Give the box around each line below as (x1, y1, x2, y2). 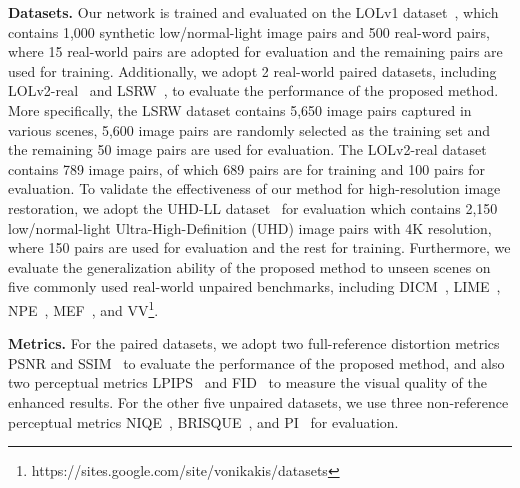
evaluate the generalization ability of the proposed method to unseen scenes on (8, 256, 491, 277)
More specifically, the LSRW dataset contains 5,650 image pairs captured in (8, 99, 472, 120)
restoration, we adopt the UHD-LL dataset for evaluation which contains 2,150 (8, 197, 498, 218)
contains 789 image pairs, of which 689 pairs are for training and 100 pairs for (8, 158, 485, 179)
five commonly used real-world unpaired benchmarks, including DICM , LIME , (8, 276, 501, 297)
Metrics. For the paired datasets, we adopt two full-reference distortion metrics (8, 333, 500, 354)
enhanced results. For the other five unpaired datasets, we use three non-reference (8, 391, 509, 412)
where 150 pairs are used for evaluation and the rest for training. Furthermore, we (8, 237, 511, 258)
